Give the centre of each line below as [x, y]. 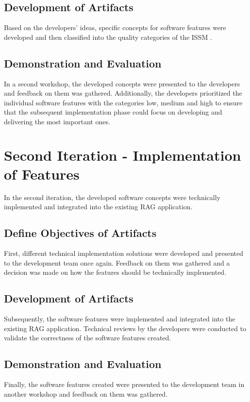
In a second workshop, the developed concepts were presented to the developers [122, 83]
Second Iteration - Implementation [123, 155]
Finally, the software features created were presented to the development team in [124, 384]
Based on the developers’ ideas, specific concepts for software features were [115, 27]
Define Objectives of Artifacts [80, 233]
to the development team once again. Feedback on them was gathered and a [117, 262]
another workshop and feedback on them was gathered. [86, 394]
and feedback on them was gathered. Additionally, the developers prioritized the [123, 93]
